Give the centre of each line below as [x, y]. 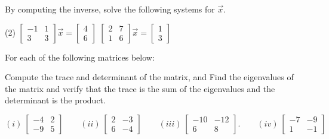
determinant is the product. [55, 100]
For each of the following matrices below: [80, 57]
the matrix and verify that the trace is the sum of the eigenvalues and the [140, 88]
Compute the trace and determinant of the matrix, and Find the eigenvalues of [149, 77]
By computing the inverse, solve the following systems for [110, 9]
